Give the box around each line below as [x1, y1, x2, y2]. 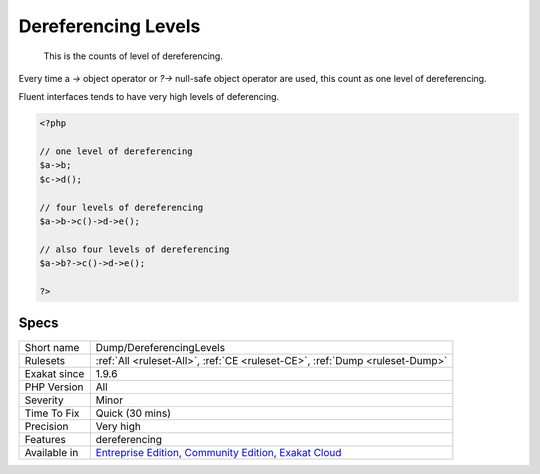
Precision [24, 419, 69, 433]
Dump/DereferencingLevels [95, 340, 225, 354]
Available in [24, 445, 79, 459]
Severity [24, 393, 64, 407]
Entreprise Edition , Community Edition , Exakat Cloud [95, 445, 342, 459]
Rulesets [24, 353, 65, 367]
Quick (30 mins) [95, 406, 172, 420]
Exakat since [24, 366, 85, 380]
